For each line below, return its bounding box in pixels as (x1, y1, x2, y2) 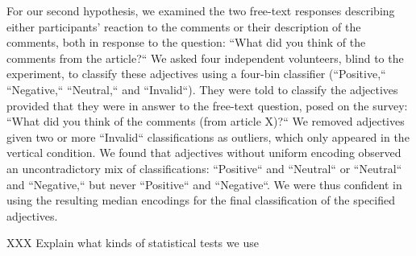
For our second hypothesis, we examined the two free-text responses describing (6, 2, 395, 19)
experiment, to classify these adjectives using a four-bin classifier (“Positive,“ (6, 65, 386, 82)
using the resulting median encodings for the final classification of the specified (6, 192, 396, 209)
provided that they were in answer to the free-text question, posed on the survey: (6, 97, 408, 114)
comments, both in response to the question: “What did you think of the (6, 34, 366, 51)
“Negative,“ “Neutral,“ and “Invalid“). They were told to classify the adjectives (6, 81, 398, 97)
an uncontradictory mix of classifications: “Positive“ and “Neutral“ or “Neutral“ (6, 159, 402, 176)
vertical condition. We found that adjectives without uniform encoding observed (6, 144, 401, 161)
